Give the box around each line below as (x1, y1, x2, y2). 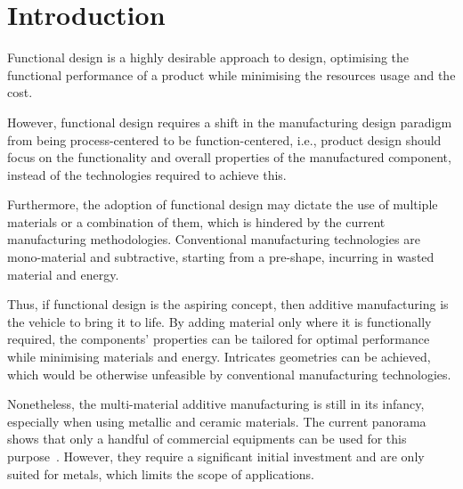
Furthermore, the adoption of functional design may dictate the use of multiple (7, 195, 438, 214)
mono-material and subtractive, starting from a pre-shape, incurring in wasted (7, 248, 435, 266)
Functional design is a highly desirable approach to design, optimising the (7, 48, 410, 67)
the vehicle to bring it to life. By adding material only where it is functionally (7, 312, 432, 330)
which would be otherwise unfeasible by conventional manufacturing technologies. (7, 364, 451, 383)
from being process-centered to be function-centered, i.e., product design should (7, 130, 442, 149)
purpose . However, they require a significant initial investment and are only (7, 447, 425, 465)
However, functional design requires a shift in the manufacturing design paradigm (7, 112, 452, 131)
